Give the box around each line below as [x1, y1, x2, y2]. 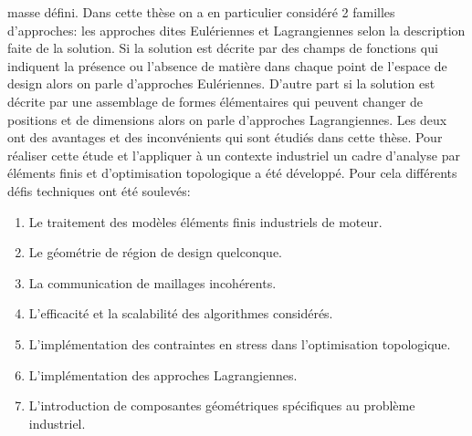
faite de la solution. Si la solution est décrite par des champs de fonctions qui [7, 38, 438, 57]
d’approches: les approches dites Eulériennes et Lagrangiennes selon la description [7, 20, 466, 39]
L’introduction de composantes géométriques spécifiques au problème [28, 396, 415, 415]
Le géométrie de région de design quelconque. [28, 243, 283, 262]
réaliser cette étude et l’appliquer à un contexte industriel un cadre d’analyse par [7, 145, 460, 164]
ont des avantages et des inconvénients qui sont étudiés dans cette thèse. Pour [7, 128, 443, 147]
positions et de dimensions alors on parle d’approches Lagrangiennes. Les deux [7, 109, 447, 129]
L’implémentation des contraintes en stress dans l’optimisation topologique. [28, 334, 451, 353]
